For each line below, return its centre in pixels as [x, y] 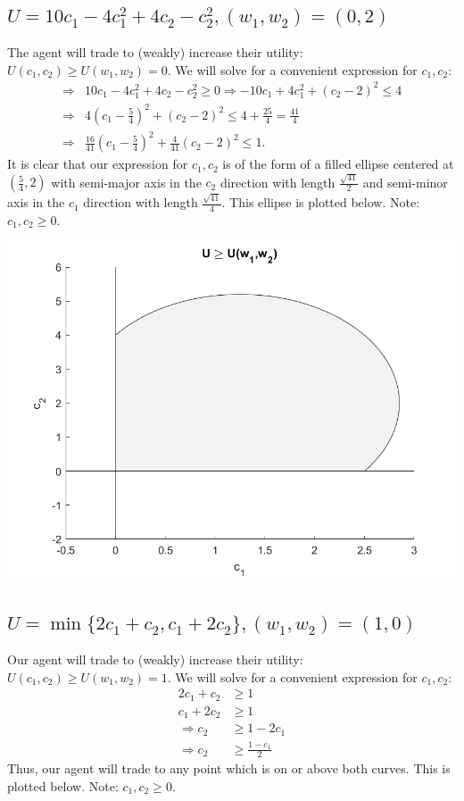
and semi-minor [405, 182]
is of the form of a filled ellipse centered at [338, 164]
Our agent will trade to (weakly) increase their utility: [155, 659]
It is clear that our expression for [98, 164]
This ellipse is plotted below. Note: [325, 202]
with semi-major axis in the [126, 182]
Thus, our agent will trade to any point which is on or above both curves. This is [229, 768]
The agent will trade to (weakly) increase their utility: [155, 52]
